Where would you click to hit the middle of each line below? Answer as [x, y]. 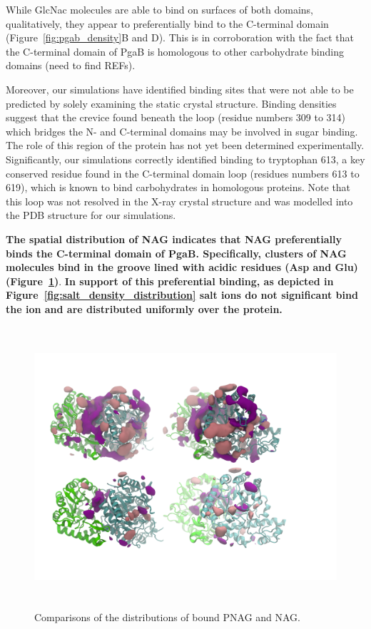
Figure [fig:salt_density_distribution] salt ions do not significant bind [182, 295]
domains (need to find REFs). [71, 65]
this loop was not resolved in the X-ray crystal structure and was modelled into [179, 201]
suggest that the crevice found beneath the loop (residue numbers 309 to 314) [176, 117]
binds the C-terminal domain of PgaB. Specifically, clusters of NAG [176, 253]
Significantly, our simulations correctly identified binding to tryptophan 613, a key [185, 159]
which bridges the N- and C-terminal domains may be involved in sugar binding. [182, 131]
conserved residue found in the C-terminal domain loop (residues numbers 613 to [183, 173]
